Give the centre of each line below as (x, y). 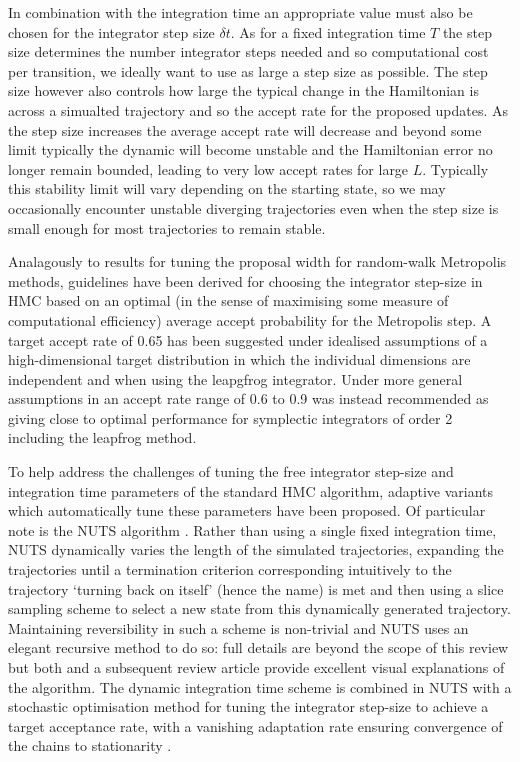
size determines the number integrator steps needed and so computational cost (248, 51)
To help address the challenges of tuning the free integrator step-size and (231, 471)
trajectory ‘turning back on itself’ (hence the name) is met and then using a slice (256, 588)
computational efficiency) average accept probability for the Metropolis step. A (250, 319)
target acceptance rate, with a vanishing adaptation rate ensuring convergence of (255, 725)
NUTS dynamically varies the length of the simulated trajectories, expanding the (256, 549)
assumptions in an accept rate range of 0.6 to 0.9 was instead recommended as (248, 398)
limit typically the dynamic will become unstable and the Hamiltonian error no (250, 149)
